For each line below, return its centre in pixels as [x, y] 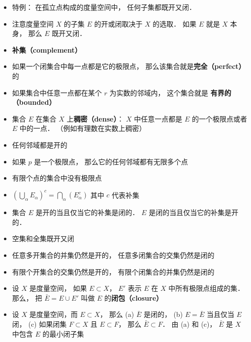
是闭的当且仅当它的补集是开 [194, 212]
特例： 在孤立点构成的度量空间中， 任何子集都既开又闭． [104, 7]
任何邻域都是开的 [40, 144]
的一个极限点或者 [220, 118]
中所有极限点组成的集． [206, 288]
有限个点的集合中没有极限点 [57, 178]
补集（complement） [47, 49]
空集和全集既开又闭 [43, 238]
